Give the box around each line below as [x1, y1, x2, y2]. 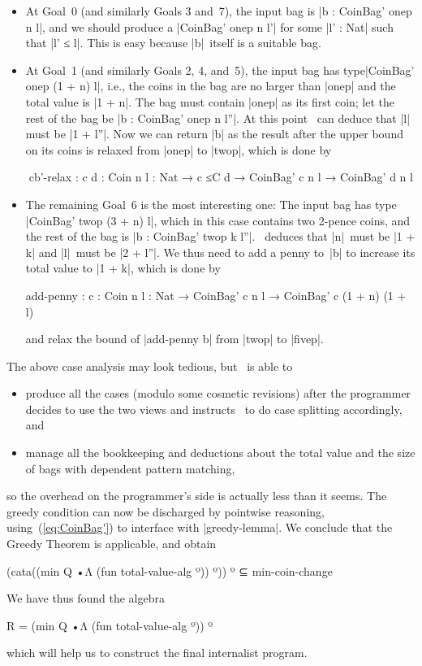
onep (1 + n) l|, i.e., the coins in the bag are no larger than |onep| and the [25, 77, 396, 94]
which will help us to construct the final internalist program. [6, 644, 308, 661]
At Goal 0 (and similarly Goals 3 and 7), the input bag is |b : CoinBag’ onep [25, 2, 412, 19]
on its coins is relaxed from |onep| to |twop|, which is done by [25, 141, 332, 158]
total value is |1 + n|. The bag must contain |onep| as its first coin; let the [25, 93, 395, 110]
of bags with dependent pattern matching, [25, 459, 235, 477]
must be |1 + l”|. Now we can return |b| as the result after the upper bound [25, 125, 403, 142]
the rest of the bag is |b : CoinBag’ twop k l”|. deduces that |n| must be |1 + [25, 228, 416, 245]
